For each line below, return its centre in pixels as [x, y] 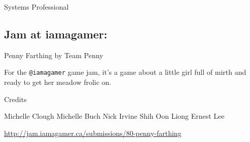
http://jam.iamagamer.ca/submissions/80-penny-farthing [93, 133]
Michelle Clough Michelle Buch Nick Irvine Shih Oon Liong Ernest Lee [114, 116]
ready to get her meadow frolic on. [58, 82]
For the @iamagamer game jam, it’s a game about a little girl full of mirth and [125, 72]
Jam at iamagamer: [56, 34]
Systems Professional [37, 7]
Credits [15, 99]
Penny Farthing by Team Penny [54, 55]
